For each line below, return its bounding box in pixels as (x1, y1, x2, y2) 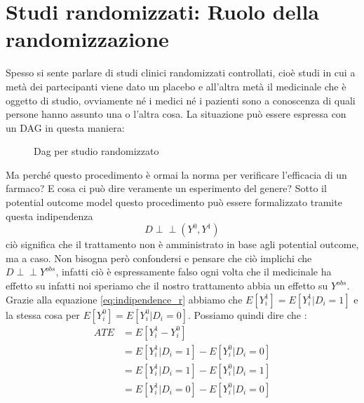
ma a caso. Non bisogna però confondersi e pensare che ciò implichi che (6, 250, 312, 265)
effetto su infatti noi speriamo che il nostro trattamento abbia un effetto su (6, 278, 328, 293)
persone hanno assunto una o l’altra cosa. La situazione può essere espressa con (6, 107, 346, 121)
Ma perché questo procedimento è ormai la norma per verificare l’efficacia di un (6, 167, 347, 182)
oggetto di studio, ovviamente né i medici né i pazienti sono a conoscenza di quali (6, 93, 356, 107)
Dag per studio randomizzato (34, 144, 159, 158)
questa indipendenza (6, 208, 93, 223)
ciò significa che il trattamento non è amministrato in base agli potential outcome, (6, 237, 359, 252)
